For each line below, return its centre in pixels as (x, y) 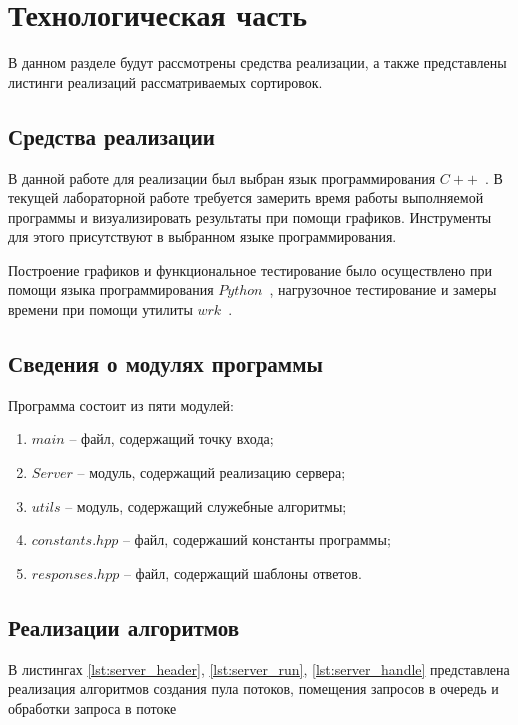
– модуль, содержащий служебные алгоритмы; (206, 505)
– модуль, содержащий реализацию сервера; (211, 472)
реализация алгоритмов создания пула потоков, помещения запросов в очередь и (253, 688)
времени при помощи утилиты (100, 309)
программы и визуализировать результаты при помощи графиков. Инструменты (250, 216)
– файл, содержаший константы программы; (256, 539)
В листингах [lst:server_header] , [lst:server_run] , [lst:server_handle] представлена (259, 668)
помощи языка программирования (111, 289)
